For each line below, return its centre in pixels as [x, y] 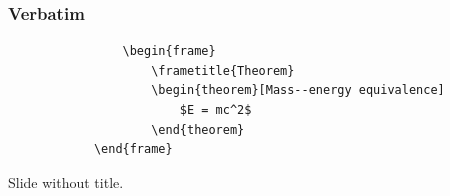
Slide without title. [66, 181]
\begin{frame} [169, 51]
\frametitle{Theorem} [223, 70]
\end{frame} [133, 149]
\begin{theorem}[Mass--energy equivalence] [298, 90]
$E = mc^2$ [215, 110]
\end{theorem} [198, 129]
